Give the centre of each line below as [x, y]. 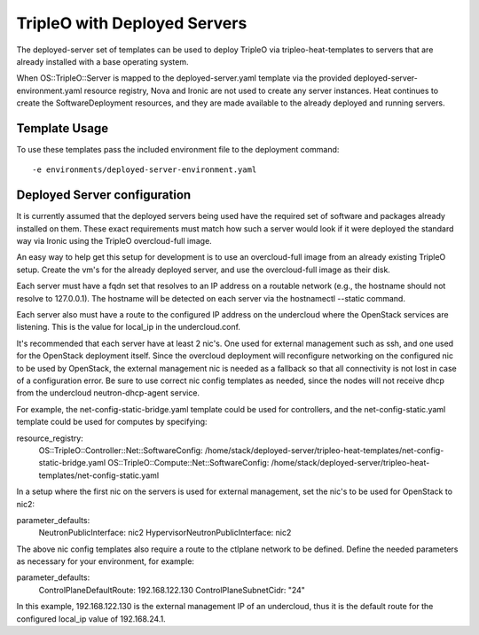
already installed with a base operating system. [102, 61]
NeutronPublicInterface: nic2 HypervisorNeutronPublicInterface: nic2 [165, 533]
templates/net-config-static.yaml [99, 475]
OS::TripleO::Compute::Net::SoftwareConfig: [188, 463]
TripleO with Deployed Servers [132, 23]
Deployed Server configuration [104, 195]
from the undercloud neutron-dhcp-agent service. [108, 393]
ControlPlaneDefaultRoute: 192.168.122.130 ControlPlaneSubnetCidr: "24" [172, 590]
